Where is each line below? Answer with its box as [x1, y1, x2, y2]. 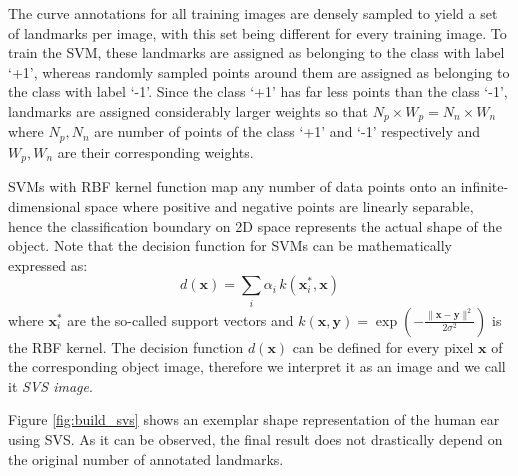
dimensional [8, 195, 81, 216]
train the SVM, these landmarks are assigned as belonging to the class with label [8, 42, 505, 63]
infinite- [460, 176, 509, 197]
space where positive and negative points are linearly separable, [85, 195, 474, 216]
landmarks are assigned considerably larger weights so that [8, 100, 368, 121]
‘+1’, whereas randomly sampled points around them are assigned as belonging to [8, 61, 510, 82]
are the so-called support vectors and [67, 309, 294, 330]
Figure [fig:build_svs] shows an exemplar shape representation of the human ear [8, 409, 500, 430]
